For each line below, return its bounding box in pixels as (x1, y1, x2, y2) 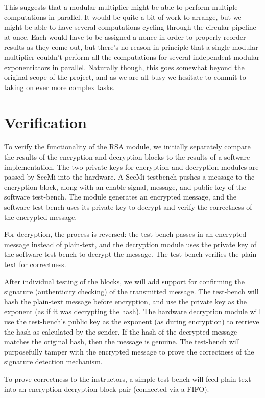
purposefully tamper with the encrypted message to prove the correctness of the (4, 346, 254, 357)
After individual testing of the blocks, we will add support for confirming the (4, 276, 245, 286)
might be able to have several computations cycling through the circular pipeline (4, 21, 256, 32)
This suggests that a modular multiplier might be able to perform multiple (4, 2, 238, 12)
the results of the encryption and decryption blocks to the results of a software (4, 151, 250, 162)
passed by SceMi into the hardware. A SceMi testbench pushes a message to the (4, 171, 255, 182)
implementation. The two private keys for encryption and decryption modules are (4, 161, 259, 172)
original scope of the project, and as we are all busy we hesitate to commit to (4, 72, 246, 82)
